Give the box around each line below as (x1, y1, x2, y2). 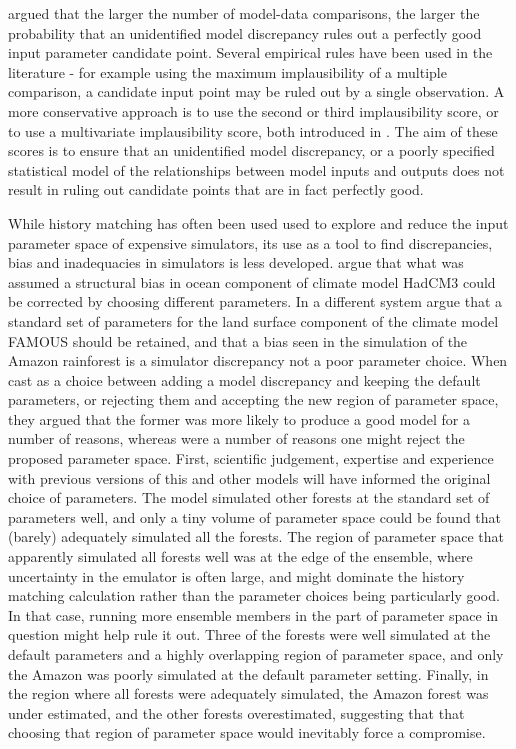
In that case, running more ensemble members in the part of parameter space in (8, 604, 499, 625)
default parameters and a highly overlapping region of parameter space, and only (8, 644, 504, 664)
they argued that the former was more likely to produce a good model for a (8, 408, 470, 429)
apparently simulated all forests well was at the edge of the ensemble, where (8, 546, 473, 567)
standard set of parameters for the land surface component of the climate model (8, 310, 499, 331)
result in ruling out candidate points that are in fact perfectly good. (8, 179, 424, 200)
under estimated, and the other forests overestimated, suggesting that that (8, 702, 465, 723)
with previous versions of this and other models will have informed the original (8, 467, 491, 488)
